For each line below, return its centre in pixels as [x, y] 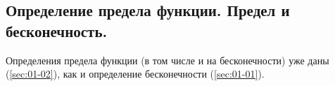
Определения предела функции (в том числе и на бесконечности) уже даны [167, 60]
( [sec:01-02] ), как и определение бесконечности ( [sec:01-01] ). [135, 74]
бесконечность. [57, 30]
